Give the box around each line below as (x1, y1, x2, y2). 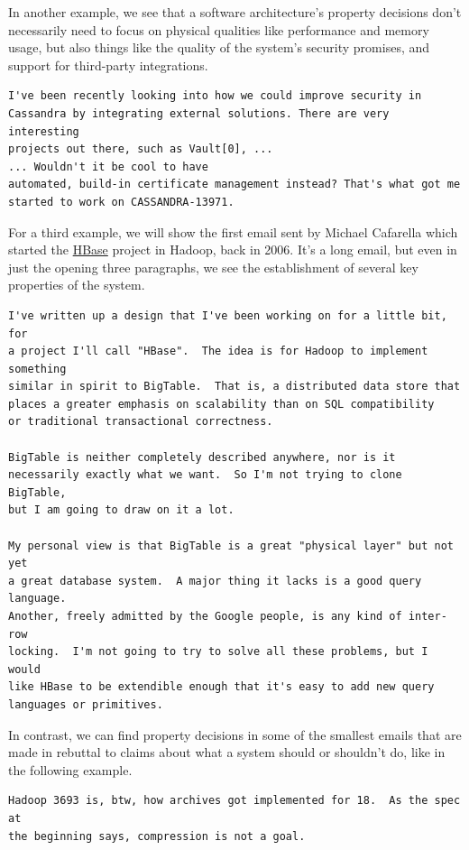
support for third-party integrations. (8, 55, 208, 74)
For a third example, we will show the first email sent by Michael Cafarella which (8, 222, 458, 241)
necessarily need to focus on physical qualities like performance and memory (8, 20, 429, 39)
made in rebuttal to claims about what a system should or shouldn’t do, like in (8, 743, 446, 762)
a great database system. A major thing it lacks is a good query (8, 574, 422, 587)
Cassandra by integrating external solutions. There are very (8, 106, 390, 120)
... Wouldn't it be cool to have (8, 160, 208, 173)
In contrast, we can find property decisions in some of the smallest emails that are (8, 725, 462, 744)
